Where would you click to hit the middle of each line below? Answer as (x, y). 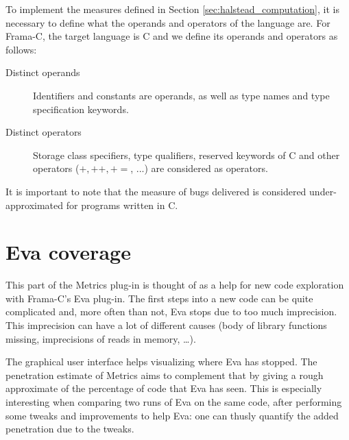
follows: (21, 49)
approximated (35, 205)
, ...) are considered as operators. (199, 168)
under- (323, 191)
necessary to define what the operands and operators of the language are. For (168, 22)
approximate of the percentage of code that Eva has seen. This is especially (164, 388)
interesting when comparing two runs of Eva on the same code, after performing (174, 402)
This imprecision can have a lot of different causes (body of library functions (166, 325)
